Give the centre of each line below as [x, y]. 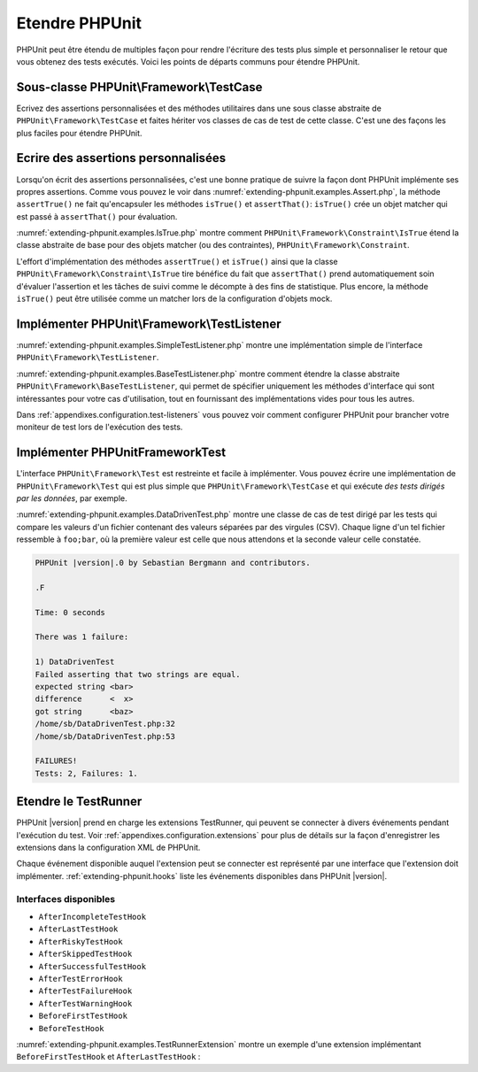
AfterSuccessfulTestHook [92, 966]
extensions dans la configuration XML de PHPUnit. [108, 848]
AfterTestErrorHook [81, 979]
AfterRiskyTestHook [81, 941]
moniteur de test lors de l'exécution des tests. [100, 427]
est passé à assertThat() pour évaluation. [97, 216]
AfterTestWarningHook [85, 1003]
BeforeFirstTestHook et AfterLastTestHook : [108, 1057]
